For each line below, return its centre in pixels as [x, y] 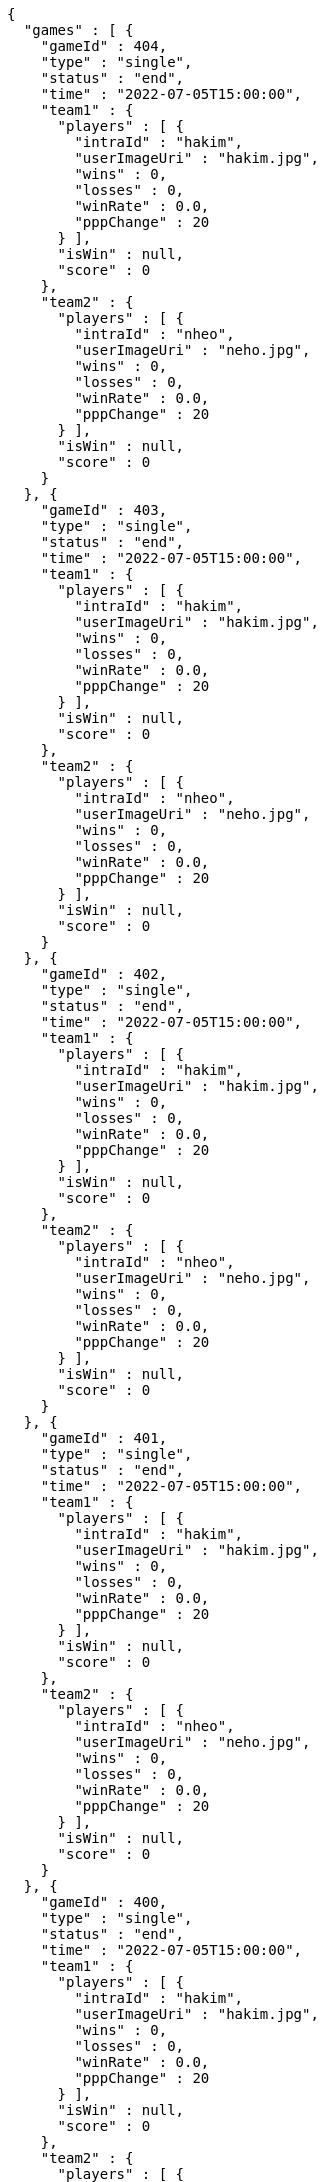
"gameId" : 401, [104, 1438]
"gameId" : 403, [104, 510]
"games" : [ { [78, 30]
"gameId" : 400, [104, 1902]
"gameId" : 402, [104, 974]
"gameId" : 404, [104, 46]
